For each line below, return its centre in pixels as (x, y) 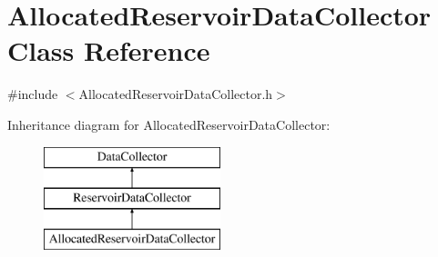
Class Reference (109, 50)
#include (33, 94)
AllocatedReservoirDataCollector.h (176, 94)
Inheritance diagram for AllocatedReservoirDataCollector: (169, 124)
